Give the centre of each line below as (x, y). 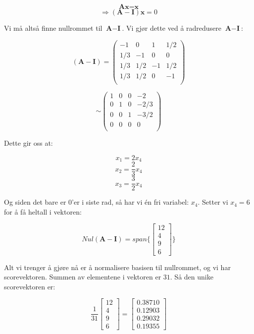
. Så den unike (192, 277)
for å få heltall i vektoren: (43, 211)
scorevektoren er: (30, 286)
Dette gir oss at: (28, 143)
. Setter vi (213, 202)
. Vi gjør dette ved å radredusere (172, 28)
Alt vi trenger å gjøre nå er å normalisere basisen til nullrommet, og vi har (117, 267)
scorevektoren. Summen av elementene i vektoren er (83, 277)
